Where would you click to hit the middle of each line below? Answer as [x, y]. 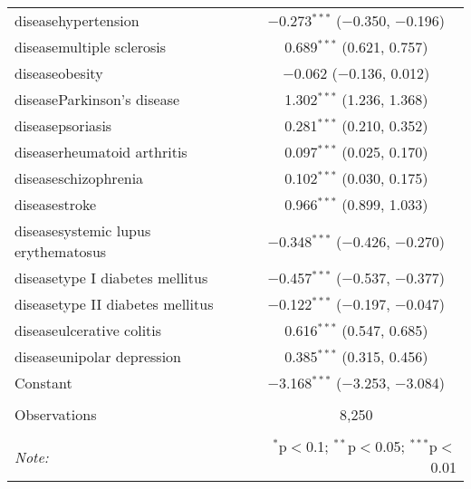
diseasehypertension [77, 20]
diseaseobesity [59, 73]
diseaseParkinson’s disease [97, 99]
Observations [56, 414]
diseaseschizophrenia [79, 178]
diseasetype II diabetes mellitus [114, 304]
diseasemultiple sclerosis [91, 47]
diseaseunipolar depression [98, 356]
